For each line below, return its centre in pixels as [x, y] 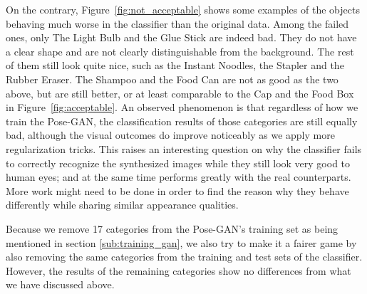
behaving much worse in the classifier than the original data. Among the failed [177, 23]
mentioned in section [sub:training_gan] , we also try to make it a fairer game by [181, 242]
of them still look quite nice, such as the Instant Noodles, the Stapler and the [175, 65]
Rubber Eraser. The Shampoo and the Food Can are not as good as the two [172, 79]
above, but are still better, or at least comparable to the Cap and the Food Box [180, 93]
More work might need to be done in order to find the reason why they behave [177, 190]
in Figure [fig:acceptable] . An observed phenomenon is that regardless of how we [182, 107]
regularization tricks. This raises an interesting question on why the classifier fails [184, 148]
